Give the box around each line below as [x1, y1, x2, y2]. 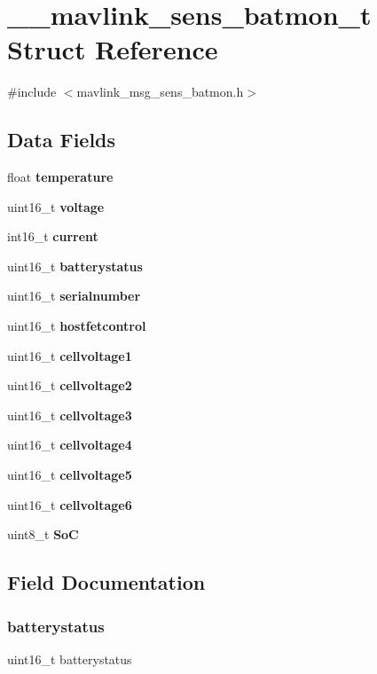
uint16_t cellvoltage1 [7, 346, 132, 364]
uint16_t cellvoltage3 [7, 405, 132, 424]
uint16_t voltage [7, 197, 105, 216]
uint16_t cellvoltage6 [7, 495, 132, 513]
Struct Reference [7, 31, 218, 67]
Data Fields [7, 126, 116, 153]
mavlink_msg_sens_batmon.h [76, 82, 244, 101]
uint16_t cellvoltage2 [7, 376, 132, 395]
